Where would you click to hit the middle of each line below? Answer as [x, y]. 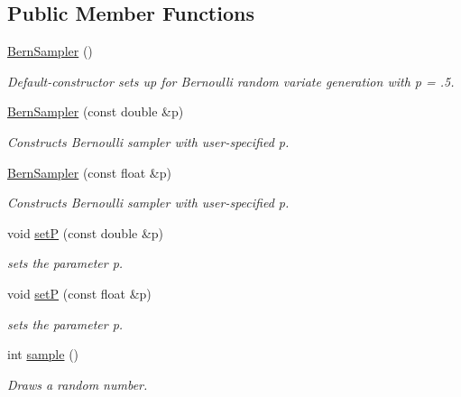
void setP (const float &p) [79, 293]
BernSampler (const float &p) [89, 172]
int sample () [43, 354]
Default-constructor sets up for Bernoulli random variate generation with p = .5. [231, 81]
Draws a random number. [78, 384]
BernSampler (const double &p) [96, 111]
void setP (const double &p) [86, 232]
